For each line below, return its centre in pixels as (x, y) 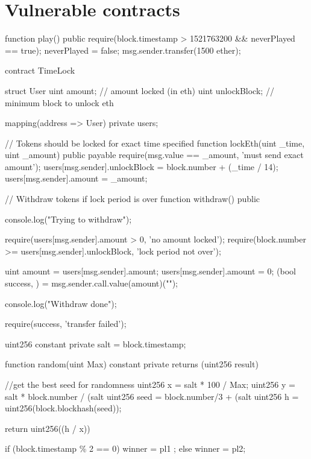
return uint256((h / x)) (48, 428)
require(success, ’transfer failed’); (66, 324)
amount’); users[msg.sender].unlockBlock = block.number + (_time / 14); (142, 166)
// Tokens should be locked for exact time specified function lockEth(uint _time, (155, 143)
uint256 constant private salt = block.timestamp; (96, 343)
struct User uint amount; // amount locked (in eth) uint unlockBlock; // (140, 90)
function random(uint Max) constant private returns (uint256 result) (132, 364)
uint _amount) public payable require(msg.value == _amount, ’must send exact (154, 155)
